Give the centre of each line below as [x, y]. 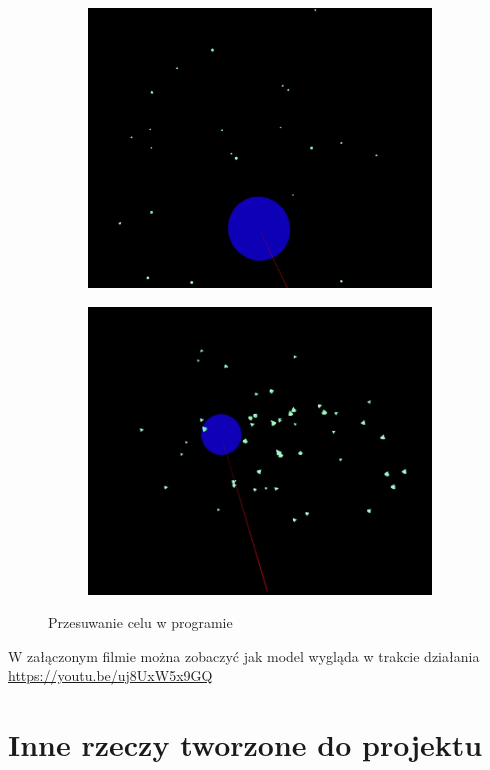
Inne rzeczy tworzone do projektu [245, 744]
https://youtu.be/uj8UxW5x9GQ [110, 675]
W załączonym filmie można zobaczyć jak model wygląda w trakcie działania [244, 655]
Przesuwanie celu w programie [140, 622]
